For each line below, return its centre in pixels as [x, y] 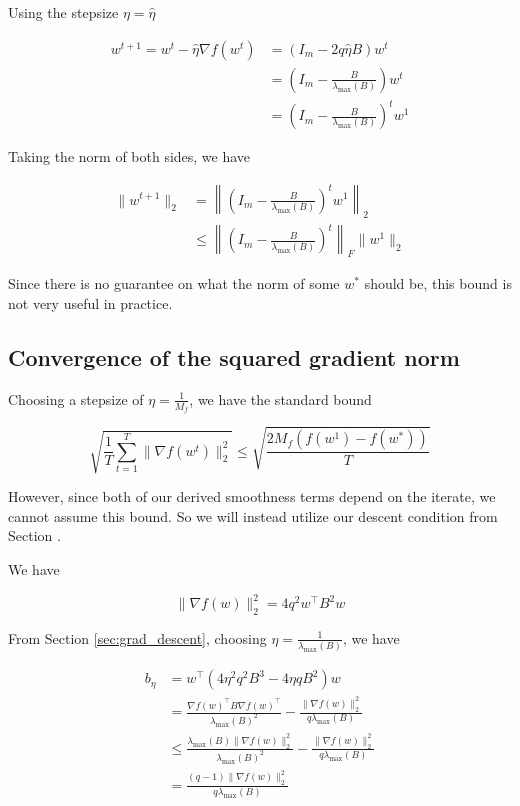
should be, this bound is [438, 283]
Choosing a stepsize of [76, 398]
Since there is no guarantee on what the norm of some [174, 283]
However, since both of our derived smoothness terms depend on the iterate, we [252, 496]
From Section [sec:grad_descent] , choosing [137, 637]
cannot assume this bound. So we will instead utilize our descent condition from [253, 515]
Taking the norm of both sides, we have [129, 156]
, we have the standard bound [280, 398]
